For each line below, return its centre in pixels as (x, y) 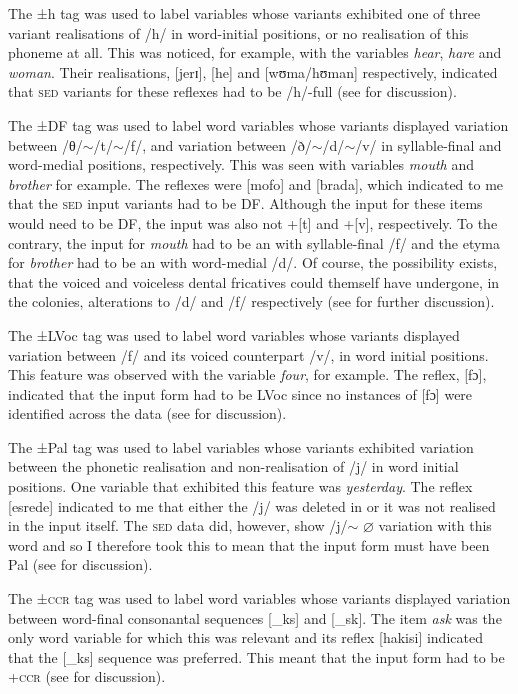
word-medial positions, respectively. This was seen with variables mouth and (241, 164)
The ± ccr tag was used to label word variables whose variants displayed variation (259, 598)
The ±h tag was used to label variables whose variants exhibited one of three (244, 13)
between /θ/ (45, 144)
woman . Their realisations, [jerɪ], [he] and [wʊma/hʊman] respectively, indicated (253, 71)
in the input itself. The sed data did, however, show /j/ (178, 525)
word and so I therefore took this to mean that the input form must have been (249, 544)
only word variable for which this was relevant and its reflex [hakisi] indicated (245, 637)
